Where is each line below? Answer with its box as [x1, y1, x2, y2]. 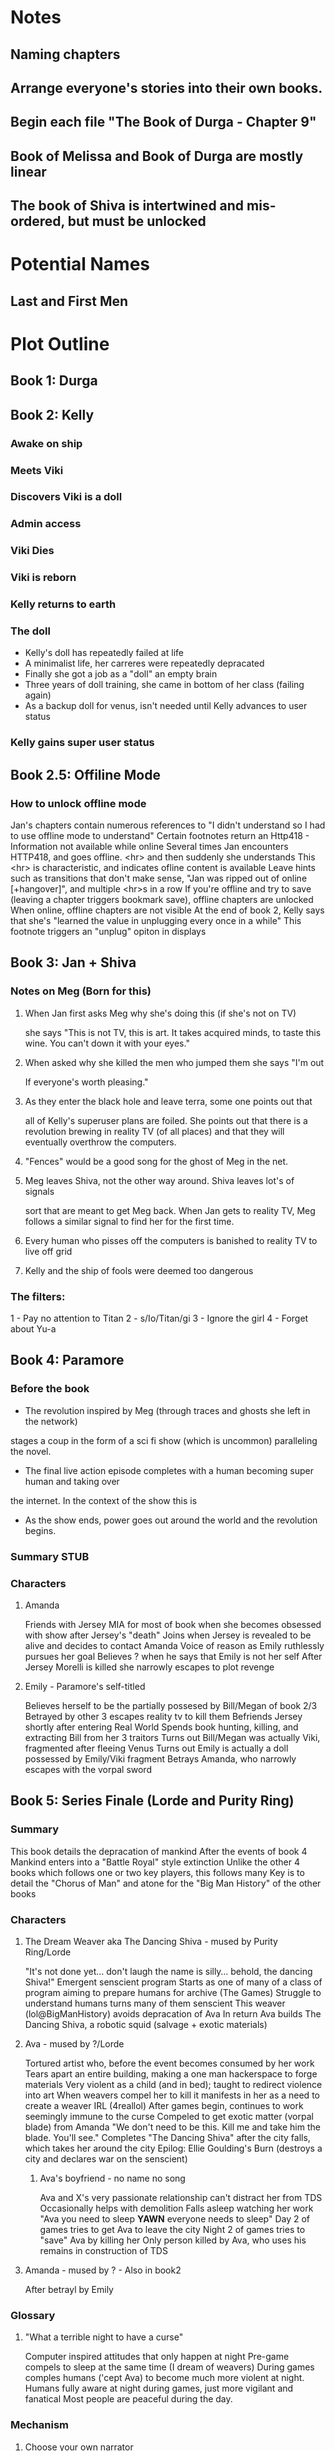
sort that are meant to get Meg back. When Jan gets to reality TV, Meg [24, 1204, 316, 1216]
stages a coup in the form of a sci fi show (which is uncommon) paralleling [10, 1434, 318, 1446]
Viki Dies [10, 544, 55, 558]
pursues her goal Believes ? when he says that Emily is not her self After [24, 1650, 323, 1662]
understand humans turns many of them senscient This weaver [24, 1997, 286, 2009]
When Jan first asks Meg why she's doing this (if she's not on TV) [24, 1007, 297, 1019]
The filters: [10, 1289, 66, 1303]
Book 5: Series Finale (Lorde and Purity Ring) [10, 1792, 295, 1810]
